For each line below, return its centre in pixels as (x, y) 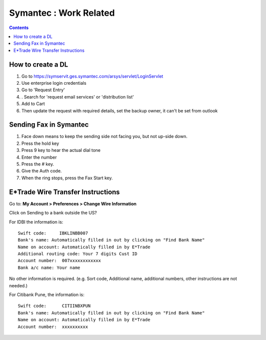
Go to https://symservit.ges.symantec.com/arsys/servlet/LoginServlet (92, 76)
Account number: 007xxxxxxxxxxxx (59, 261)
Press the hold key (40, 143)
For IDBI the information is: (36, 222)
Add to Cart (33, 104)
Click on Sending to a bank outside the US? (53, 213)
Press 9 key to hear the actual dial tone (61, 150)
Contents (19, 28)
